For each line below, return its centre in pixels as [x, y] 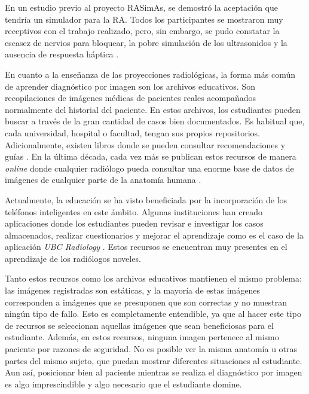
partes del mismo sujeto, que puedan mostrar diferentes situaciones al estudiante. [154, 360]
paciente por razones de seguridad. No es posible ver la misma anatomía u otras [151, 349]
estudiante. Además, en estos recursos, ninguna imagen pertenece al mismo [142, 337]
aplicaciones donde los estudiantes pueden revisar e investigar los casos [134, 223]
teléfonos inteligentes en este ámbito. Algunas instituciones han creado [134, 211]
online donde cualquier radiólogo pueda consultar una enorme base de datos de [149, 168]
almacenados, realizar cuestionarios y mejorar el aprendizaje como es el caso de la [154, 235]
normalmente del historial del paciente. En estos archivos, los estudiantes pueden [153, 109]
